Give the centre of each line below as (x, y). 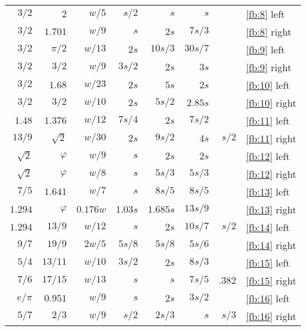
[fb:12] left (268, 156)
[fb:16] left (268, 298)
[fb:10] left (268, 85)
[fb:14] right (271, 245)
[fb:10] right (271, 103)
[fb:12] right (271, 174)
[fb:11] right (271, 138)
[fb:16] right (271, 316)
